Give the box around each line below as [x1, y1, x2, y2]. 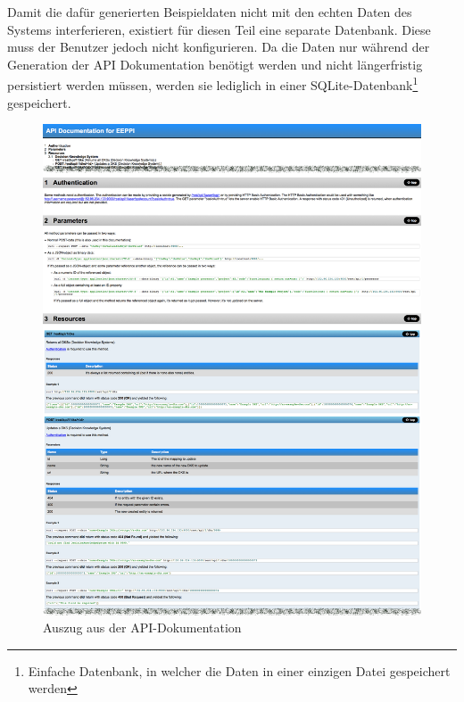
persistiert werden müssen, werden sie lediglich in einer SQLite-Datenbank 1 [7, 73, 418, 95]
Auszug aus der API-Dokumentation [43, 618, 242, 637]
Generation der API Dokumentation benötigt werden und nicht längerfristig [7, 54, 423, 73]
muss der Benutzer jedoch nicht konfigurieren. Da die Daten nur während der [7, 37, 430, 56]
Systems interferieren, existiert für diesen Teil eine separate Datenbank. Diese [7, 20, 431, 38]
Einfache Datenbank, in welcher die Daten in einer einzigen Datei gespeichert [28, 661, 451, 680]
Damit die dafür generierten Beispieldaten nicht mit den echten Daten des [7, 3, 412, 21]
